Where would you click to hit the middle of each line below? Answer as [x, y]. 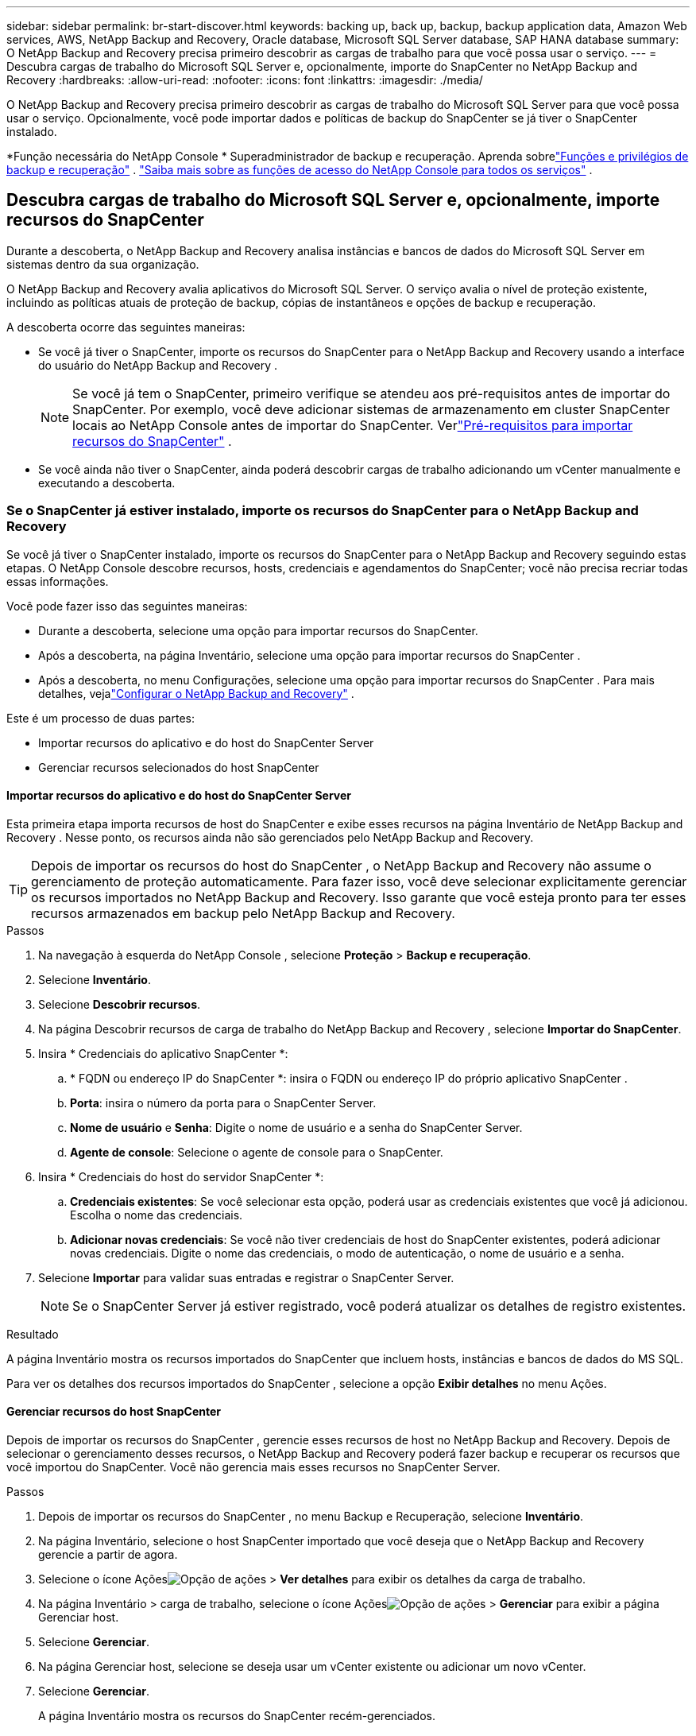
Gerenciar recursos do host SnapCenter [114, 1412]
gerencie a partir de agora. [108, 1555]
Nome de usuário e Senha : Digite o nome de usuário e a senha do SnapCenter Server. [296, 1127]
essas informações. [58, 581]
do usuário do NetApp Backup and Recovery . [158, 365]
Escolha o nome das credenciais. [157, 1215]
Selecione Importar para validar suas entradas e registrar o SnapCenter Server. [246, 1277]
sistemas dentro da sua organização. [103, 264]
